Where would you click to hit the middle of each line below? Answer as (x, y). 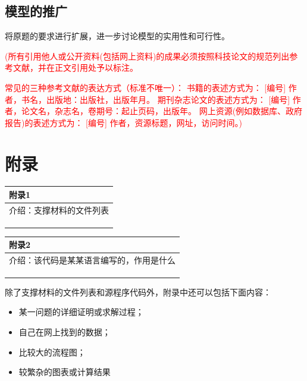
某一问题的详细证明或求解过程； (81, 312)
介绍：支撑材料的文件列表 (59, 210)
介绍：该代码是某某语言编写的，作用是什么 (92, 260)
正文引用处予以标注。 (96, 67)
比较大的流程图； (52, 352)
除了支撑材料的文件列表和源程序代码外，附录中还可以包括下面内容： (138, 292)
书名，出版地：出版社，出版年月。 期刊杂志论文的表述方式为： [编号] (156, 99)
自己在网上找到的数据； (65, 332)
